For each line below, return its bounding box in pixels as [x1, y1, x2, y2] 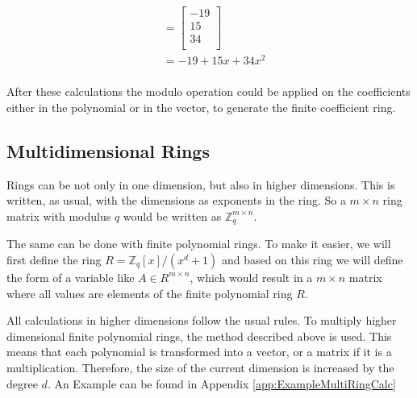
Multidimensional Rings [6, 138, 210, 163]
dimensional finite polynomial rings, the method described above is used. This [6, 327, 392, 344]
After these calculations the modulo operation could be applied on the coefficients [6, 83, 411, 100]
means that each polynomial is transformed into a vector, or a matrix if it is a [6, 343, 392, 360]
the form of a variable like [6, 268, 135, 285]
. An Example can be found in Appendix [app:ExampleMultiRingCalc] [47, 375, 396, 392]
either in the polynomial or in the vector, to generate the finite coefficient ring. [6, 98, 396, 115]
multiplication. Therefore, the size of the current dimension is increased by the [6, 359, 394, 375]
